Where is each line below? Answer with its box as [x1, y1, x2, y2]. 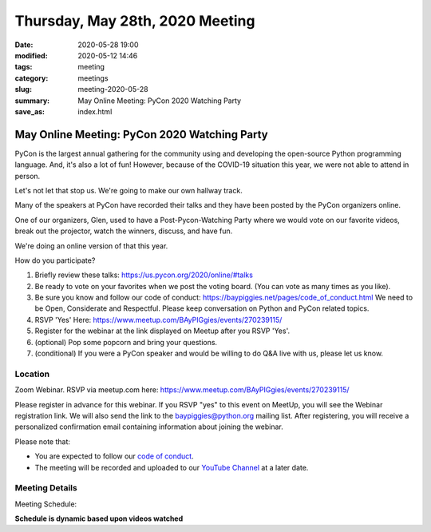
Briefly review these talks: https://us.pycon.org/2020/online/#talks [34, 270, 253, 280]
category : [14, 73, 49, 83]
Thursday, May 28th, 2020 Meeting [14, 12, 255, 30]
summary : [14, 96, 50, 105]
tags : [14, 62, 33, 72]
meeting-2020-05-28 [77, 85, 148, 94]
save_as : [14, 106, 45, 116]
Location [14, 368, 50, 379]
